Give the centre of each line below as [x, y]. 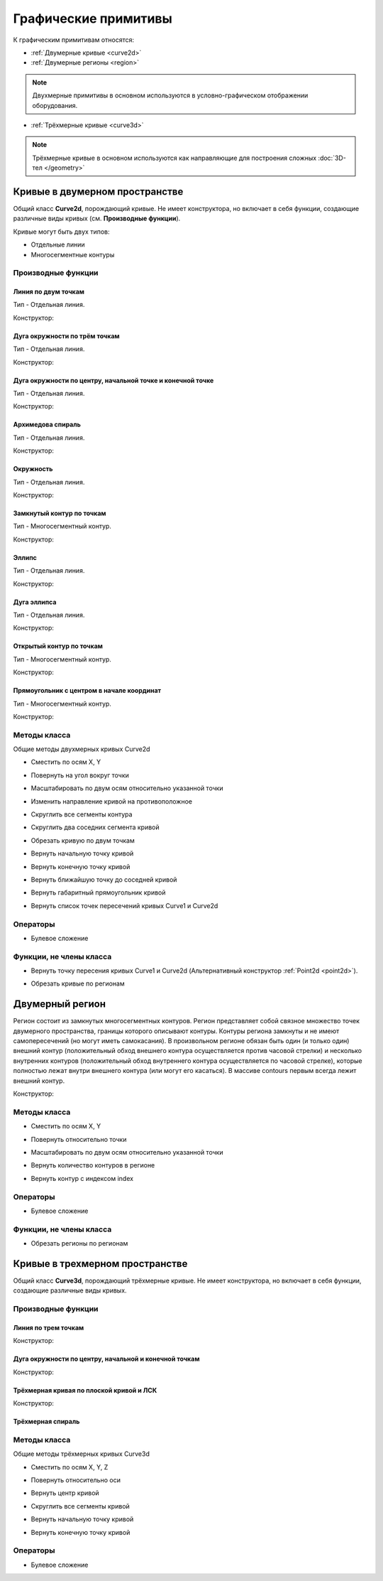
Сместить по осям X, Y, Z [70, 1467]
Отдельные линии [58, 244]
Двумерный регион [60, 1004]
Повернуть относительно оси [76, 1480]
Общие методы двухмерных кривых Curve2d [82, 749]
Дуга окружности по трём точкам [66, 336]
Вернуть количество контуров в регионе [93, 1165]
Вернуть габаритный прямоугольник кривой [98, 892]
